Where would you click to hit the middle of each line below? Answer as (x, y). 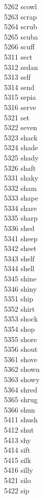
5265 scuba (21, 36)
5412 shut (19, 429)
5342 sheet (20, 248)
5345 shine (20, 279)
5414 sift (17, 450)
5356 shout (21, 349)
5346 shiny (20, 288)
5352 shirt (19, 308)
